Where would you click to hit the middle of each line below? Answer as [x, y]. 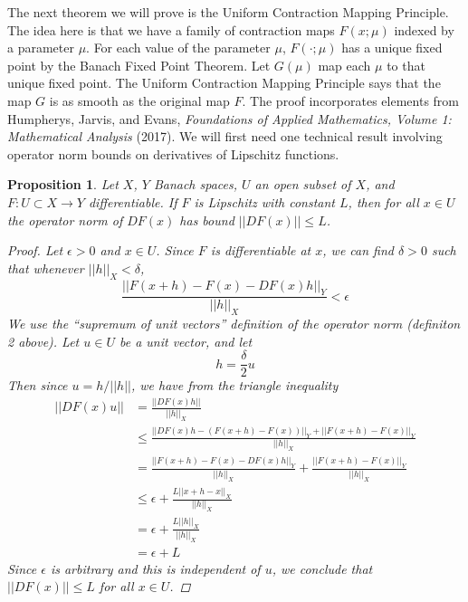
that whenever [46, 268]
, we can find [358, 250]
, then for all [383, 201]
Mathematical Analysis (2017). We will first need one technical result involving [225, 136]
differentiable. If [133, 201]
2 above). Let [43, 341]
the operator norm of [65, 220]
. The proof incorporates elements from [351, 100]
